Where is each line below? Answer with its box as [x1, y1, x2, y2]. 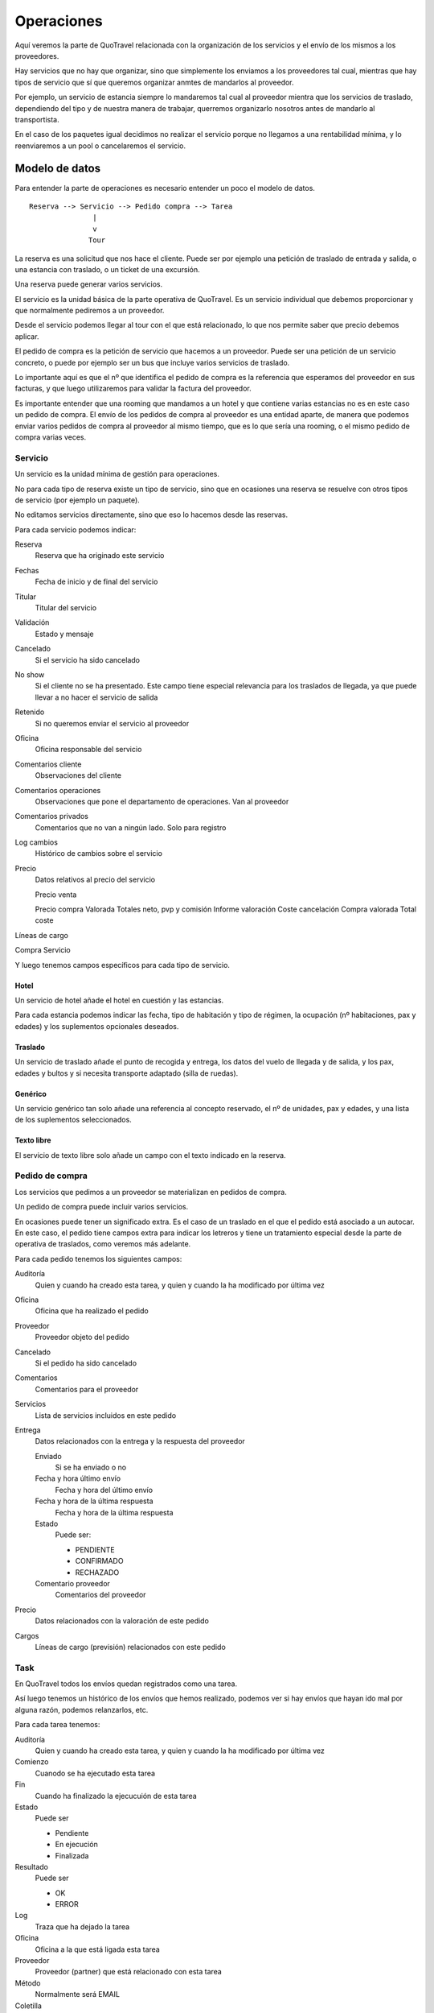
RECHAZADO [75, 1567, 120, 1577]
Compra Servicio [14, 945, 72, 955]
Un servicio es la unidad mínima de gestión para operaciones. [14, 469, 220, 479]
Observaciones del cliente [35, 771, 122, 780]
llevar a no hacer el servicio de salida [35, 692, 158, 702]
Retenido [14, 707, 45, 717]
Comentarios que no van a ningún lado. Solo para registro [35, 822, 227, 833]
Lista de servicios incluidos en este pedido [35, 1410, 177, 1420]
